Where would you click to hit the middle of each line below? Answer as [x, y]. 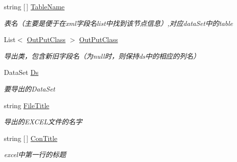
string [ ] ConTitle [31, 138]
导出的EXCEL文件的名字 [43, 122]
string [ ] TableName [34, 6]
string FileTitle [27, 105]
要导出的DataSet [30, 88]
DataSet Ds [21, 72]
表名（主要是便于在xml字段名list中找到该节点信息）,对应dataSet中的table [118, 23]
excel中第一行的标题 [35, 154]
